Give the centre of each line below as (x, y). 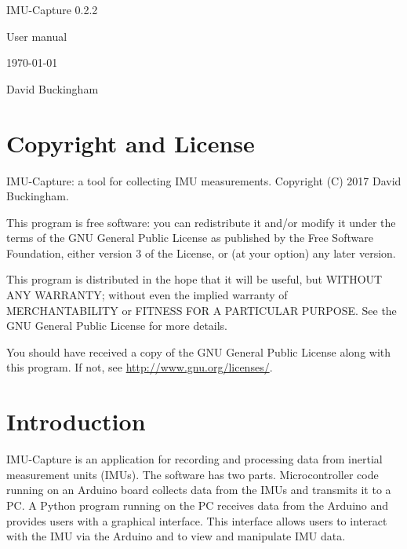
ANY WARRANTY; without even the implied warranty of (147, 295)
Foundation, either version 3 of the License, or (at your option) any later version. (201, 253)
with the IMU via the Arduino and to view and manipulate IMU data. (176, 536)
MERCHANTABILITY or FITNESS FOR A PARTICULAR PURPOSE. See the (202, 310)
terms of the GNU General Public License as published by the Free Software (190, 238)
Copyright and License (131, 143)
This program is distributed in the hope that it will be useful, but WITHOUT (194, 279)
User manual (37, 36)
